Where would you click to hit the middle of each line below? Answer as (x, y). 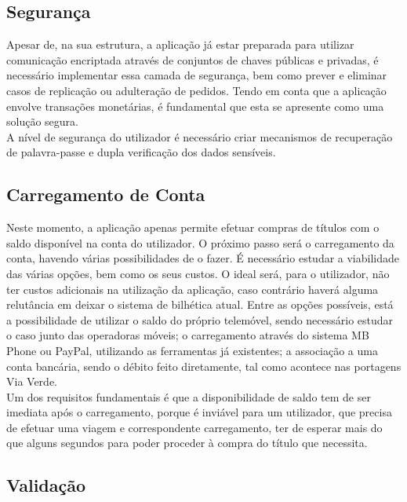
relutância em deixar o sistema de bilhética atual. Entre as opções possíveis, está (200, 304)
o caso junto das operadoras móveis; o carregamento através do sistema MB (188, 335)
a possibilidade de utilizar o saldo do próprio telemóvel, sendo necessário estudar (200, 319)
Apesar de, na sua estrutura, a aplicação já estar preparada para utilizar (180, 44)
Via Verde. (32, 381)
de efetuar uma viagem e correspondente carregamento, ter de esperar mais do (194, 427)
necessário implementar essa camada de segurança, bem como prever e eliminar (197, 75)
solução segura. (42, 121)
